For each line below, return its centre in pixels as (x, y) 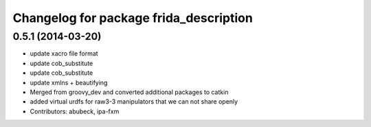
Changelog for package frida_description (133, 18)
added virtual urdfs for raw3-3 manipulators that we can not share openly (134, 102)
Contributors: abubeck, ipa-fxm (75, 111)
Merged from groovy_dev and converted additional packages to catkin (129, 92)
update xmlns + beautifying (69, 82)
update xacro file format (64, 54)
